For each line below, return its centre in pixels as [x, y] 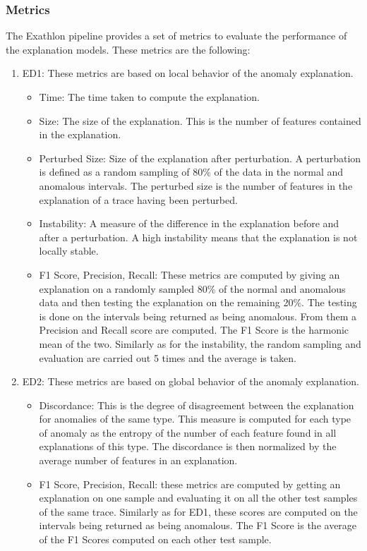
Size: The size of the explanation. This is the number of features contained [200, 120]
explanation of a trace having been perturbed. [138, 199]
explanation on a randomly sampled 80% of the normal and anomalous [192, 288]
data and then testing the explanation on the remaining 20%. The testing [198, 302]
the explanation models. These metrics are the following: [128, 49]
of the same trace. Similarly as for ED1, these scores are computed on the [198, 511]
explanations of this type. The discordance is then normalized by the [188, 446]
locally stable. [69, 251]
